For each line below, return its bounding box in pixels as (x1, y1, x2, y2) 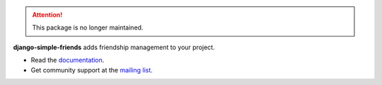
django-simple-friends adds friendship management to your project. (13, 43, 215, 51)
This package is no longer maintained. (32, 23, 144, 32)
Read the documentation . (30, 56, 105, 65)
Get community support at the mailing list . (30, 65, 154, 74)
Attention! (32, 11, 63, 19)
